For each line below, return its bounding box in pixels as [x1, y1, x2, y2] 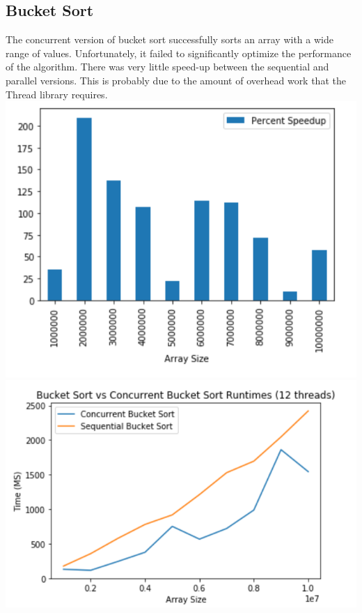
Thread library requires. [6, 86, 108, 101]
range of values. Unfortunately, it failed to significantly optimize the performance [6, 45, 352, 60]
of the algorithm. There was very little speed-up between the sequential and [6, 59, 329, 74]
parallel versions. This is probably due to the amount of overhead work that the [6, 73, 346, 87]
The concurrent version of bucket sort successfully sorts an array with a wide [6, 32, 333, 47]
